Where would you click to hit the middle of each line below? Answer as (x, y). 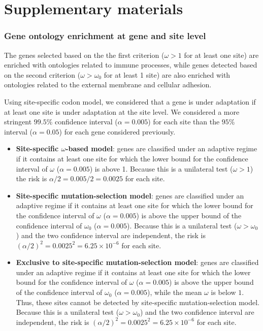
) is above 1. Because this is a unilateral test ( (161, 168)
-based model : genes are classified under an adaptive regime (161, 148)
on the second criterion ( (42, 74)
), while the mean (175, 292)
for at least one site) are (221, 55)
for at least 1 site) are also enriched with (167, 74)
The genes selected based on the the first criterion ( (84, 55)
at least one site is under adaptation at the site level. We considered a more (122, 111)
